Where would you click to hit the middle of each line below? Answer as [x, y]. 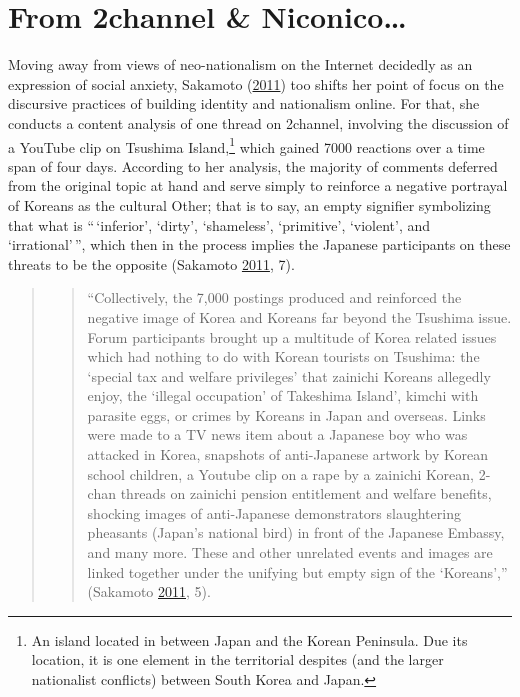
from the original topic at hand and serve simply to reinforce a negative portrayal [258, 185]
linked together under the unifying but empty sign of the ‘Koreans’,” [297, 571]
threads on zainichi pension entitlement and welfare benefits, [306, 493]
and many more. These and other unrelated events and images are [290, 552]
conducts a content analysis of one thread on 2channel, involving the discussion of [258, 122]
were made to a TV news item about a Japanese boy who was [277, 434]
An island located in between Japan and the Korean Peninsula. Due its [249, 639]
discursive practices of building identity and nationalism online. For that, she [244, 103]
